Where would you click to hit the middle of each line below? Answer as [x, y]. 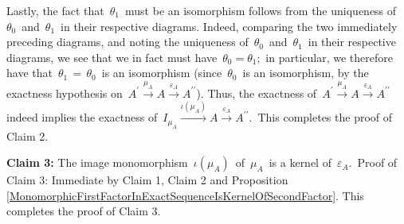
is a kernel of [300, 162]
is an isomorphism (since [162, 73]
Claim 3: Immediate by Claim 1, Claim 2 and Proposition [147, 180]
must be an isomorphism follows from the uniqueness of [261, 10]
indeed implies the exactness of [82, 117]
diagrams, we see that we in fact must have [112, 57]
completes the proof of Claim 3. [84, 211]
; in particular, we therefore [325, 57]
